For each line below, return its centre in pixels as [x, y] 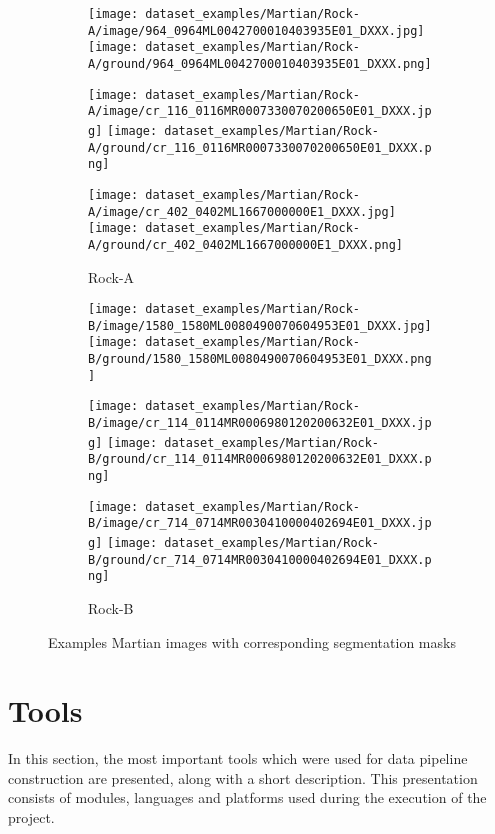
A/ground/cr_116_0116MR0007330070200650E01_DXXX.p [260, 147]
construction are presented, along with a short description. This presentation [243, 777]
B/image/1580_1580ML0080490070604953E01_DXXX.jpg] [260, 325]
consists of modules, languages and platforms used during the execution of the [247, 797]
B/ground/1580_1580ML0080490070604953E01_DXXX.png [260, 359]
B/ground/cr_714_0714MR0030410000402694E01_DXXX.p [260, 559]
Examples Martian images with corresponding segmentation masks [252, 641]
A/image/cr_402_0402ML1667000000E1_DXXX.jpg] [242, 211]
